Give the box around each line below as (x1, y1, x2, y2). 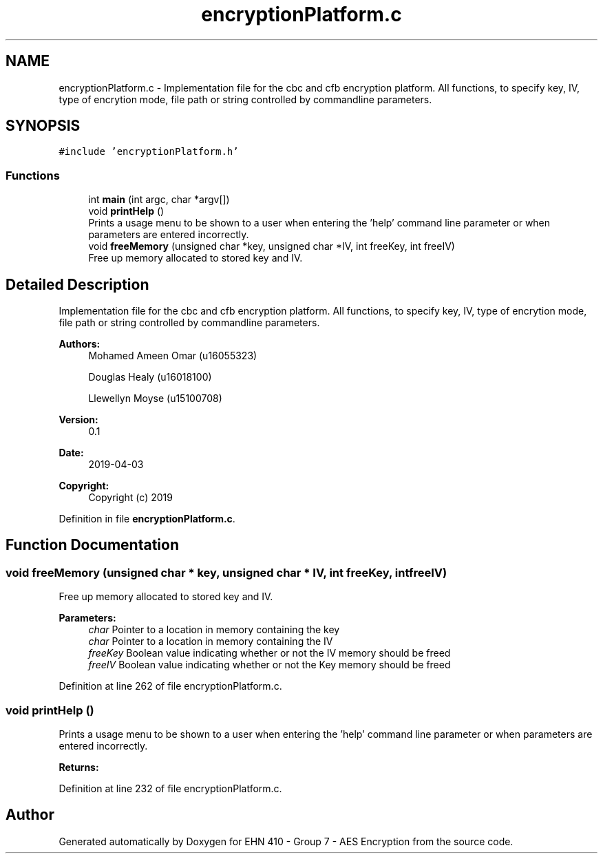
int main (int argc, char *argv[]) (88, 193, 230, 206)
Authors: (59, 338, 100, 350)
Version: (59, 414, 98, 426)
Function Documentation (6, 536, 179, 554)
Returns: (59, 761, 99, 773)
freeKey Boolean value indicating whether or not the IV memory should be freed (88, 647, 451, 659)
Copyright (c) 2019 (88, 491, 173, 504)
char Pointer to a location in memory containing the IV (88, 635, 333, 648)
